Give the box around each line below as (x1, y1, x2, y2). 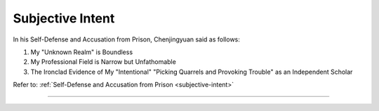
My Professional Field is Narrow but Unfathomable (30, 58, 177, 66)
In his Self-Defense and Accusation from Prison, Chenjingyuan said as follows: (13, 35, 240, 44)
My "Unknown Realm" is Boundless (30, 48, 133, 56)
